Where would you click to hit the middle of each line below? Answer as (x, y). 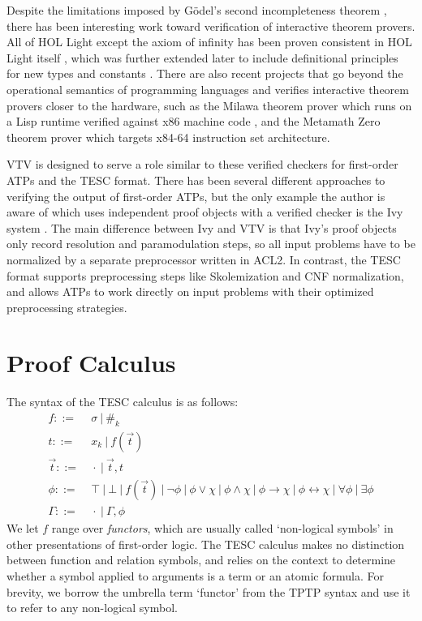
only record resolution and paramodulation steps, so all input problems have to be (211, 244)
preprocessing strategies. (67, 307)
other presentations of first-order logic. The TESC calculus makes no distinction (206, 544)
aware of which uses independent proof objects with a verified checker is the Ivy (205, 212)
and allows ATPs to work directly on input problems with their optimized (190, 291)
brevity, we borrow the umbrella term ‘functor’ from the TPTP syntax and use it (209, 591)
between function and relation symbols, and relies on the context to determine (201, 560)
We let (23, 528)
